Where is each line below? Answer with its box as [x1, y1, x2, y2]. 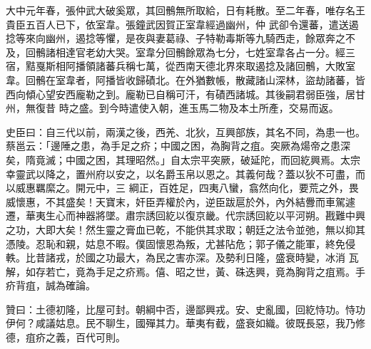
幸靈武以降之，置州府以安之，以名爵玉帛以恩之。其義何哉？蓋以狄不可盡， [6, 166, 355, 181]
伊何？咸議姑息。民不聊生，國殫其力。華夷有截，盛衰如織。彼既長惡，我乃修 [6, 316, 365, 330]
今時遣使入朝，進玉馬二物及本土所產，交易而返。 [108, 100, 339, 115]
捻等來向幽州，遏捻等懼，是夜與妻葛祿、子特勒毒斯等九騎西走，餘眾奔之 [6, 31, 345, 46]
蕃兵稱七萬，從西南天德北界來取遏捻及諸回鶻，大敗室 [105, 58, 355, 73]
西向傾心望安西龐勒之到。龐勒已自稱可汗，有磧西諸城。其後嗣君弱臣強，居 [6, 86, 355, 101]
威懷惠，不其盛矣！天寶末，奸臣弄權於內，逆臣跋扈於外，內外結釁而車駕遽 [6, 194, 355, 209]
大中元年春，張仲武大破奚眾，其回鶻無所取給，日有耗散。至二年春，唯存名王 [6, 3, 365, 17]
